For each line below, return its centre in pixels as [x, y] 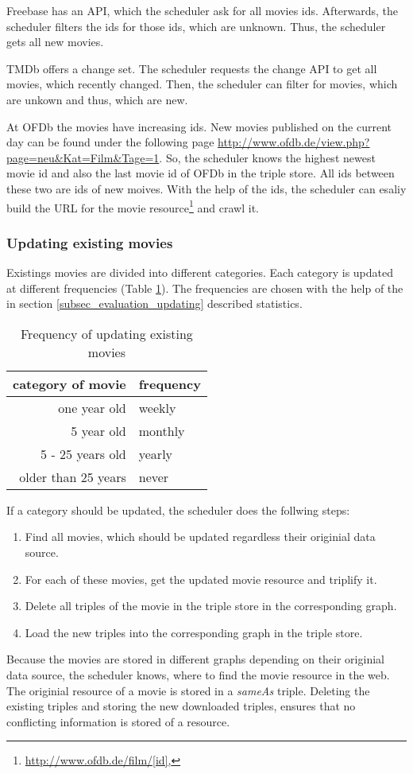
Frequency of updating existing [107, 333]
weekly [157, 407]
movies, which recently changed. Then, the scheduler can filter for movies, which [202, 84]
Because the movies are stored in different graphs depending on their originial [195, 659]
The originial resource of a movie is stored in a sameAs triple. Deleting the [188, 690]
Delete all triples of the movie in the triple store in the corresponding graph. [211, 606]
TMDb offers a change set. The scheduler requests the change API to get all [192, 68]
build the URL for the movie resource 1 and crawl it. [133, 206]
